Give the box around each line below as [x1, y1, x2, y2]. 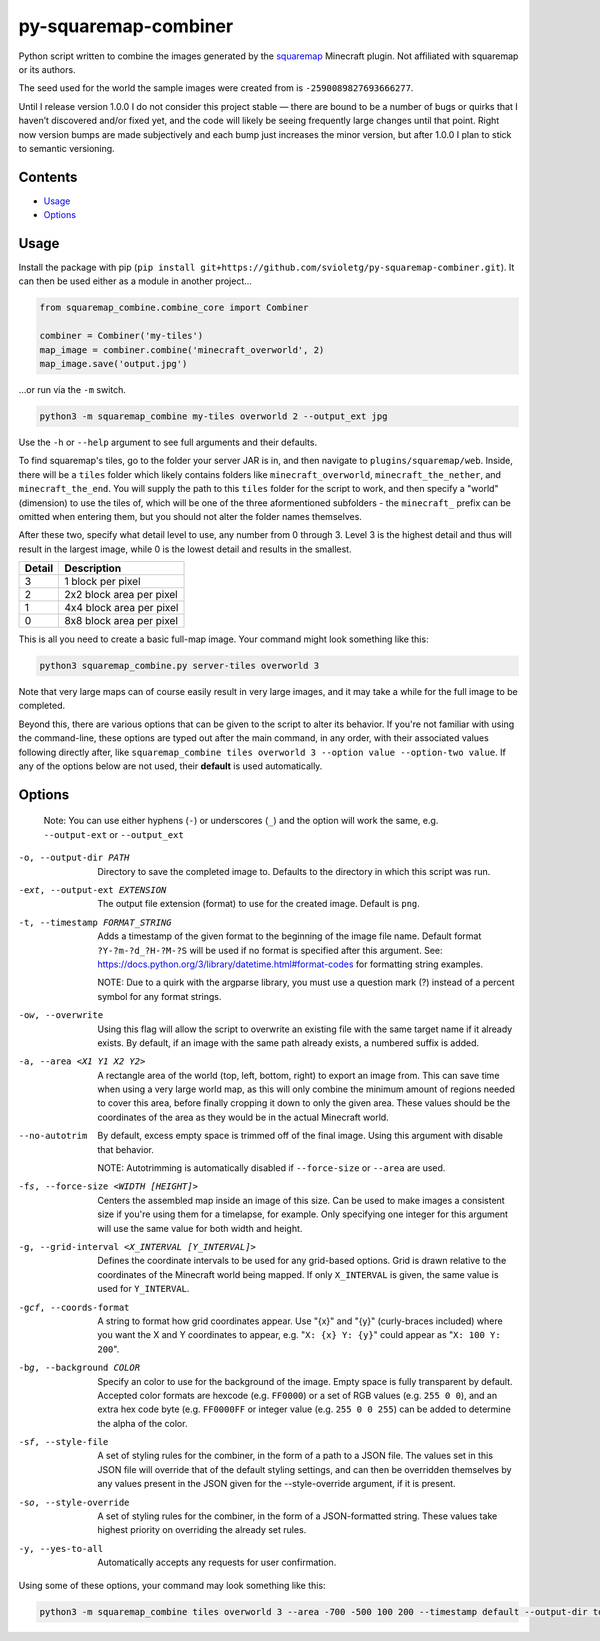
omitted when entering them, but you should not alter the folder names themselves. [18, 510, 362, 522]
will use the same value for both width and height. [97, 1222, 303, 1234]
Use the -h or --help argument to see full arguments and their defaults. [18, 436, 318, 448]
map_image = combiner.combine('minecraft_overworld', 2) [39, 344, 325, 355]
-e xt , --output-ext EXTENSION [18, 885, 167, 895]
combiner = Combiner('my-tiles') [39, 330, 204, 342]
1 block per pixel [64, 575, 141, 589]
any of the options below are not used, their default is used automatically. [18, 760, 323, 772]
